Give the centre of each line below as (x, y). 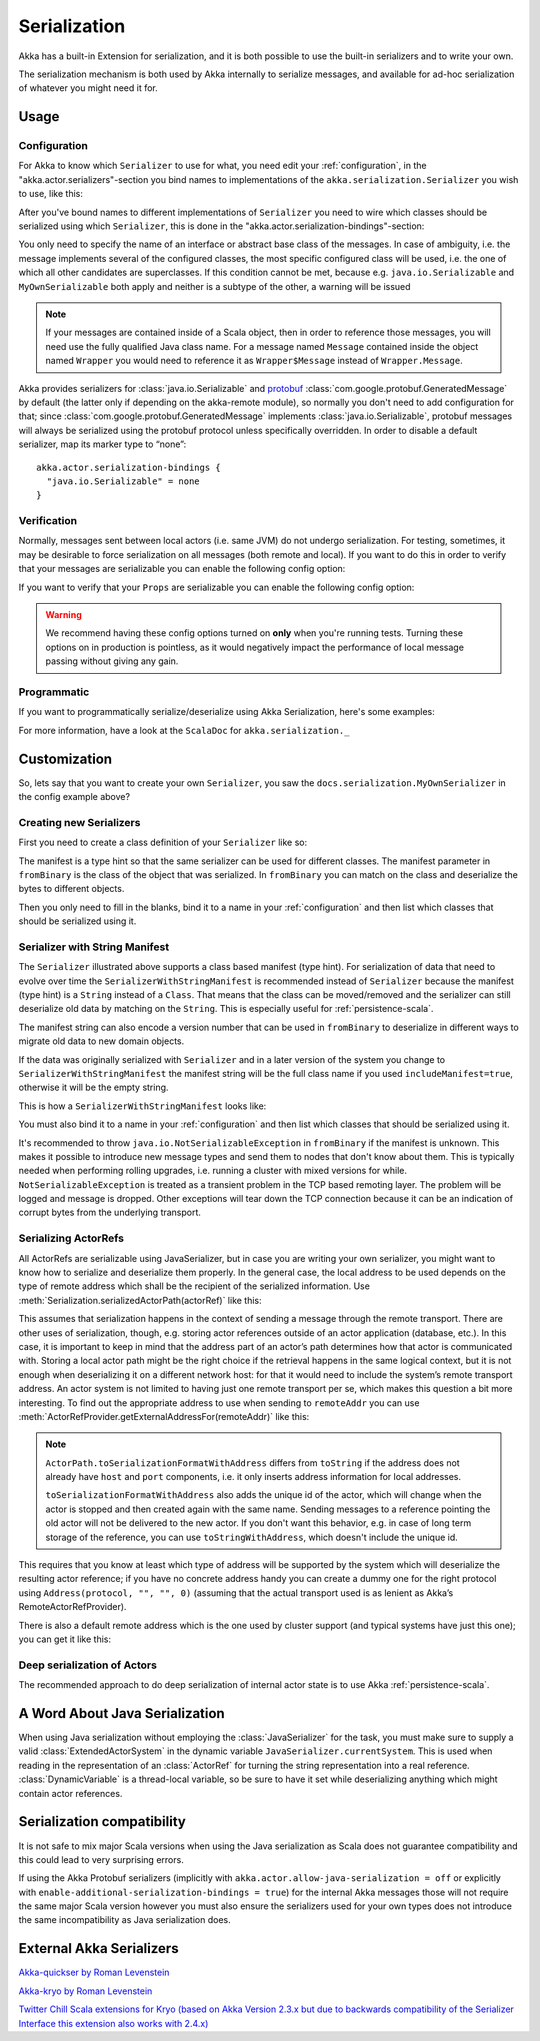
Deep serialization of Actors (87, 1665)
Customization (65, 758)
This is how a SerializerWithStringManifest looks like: (142, 1106)
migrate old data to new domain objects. (101, 1041)
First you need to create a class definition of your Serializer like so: (163, 842)
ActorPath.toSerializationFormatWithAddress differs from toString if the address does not (252, 1462)
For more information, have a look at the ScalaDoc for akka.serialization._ (184, 730)
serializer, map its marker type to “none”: (102, 444)
